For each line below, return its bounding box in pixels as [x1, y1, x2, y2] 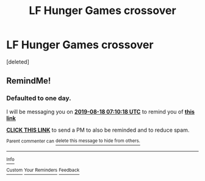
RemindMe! [6, 76, 51, 86]
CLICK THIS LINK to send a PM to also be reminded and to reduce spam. [6, 126, 190, 133]
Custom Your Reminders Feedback [6, 167, 80, 174]
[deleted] [6, 58, 29, 65]
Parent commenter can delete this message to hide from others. [6, 138, 140, 144]
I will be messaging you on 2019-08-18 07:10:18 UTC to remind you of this [6, 108, 195, 115]
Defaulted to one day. [6, 94, 71, 102]
